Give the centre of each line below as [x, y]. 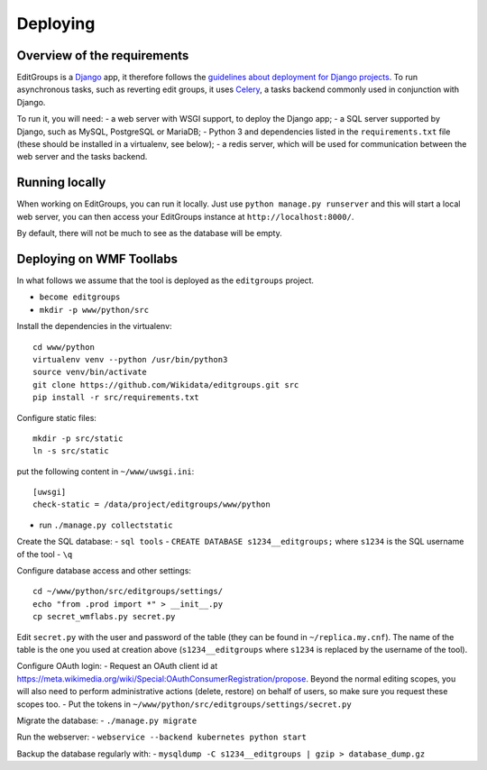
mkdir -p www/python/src [94, 310]
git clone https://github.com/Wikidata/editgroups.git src [166, 385]
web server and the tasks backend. [82, 157]
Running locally [61, 183]
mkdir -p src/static [78, 438]
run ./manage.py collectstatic [106, 525]
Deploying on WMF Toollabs [97, 258]
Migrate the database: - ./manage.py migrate [107, 720]
